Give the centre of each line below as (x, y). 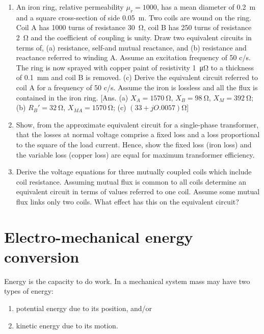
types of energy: (29, 291)
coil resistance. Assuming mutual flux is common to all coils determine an (131, 181)
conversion (42, 256)
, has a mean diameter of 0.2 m (206, 7)
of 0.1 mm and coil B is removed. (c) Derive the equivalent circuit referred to (137, 77)
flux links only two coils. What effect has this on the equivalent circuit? (127, 201)
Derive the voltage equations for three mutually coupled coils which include (134, 172)
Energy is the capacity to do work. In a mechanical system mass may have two (127, 281)
